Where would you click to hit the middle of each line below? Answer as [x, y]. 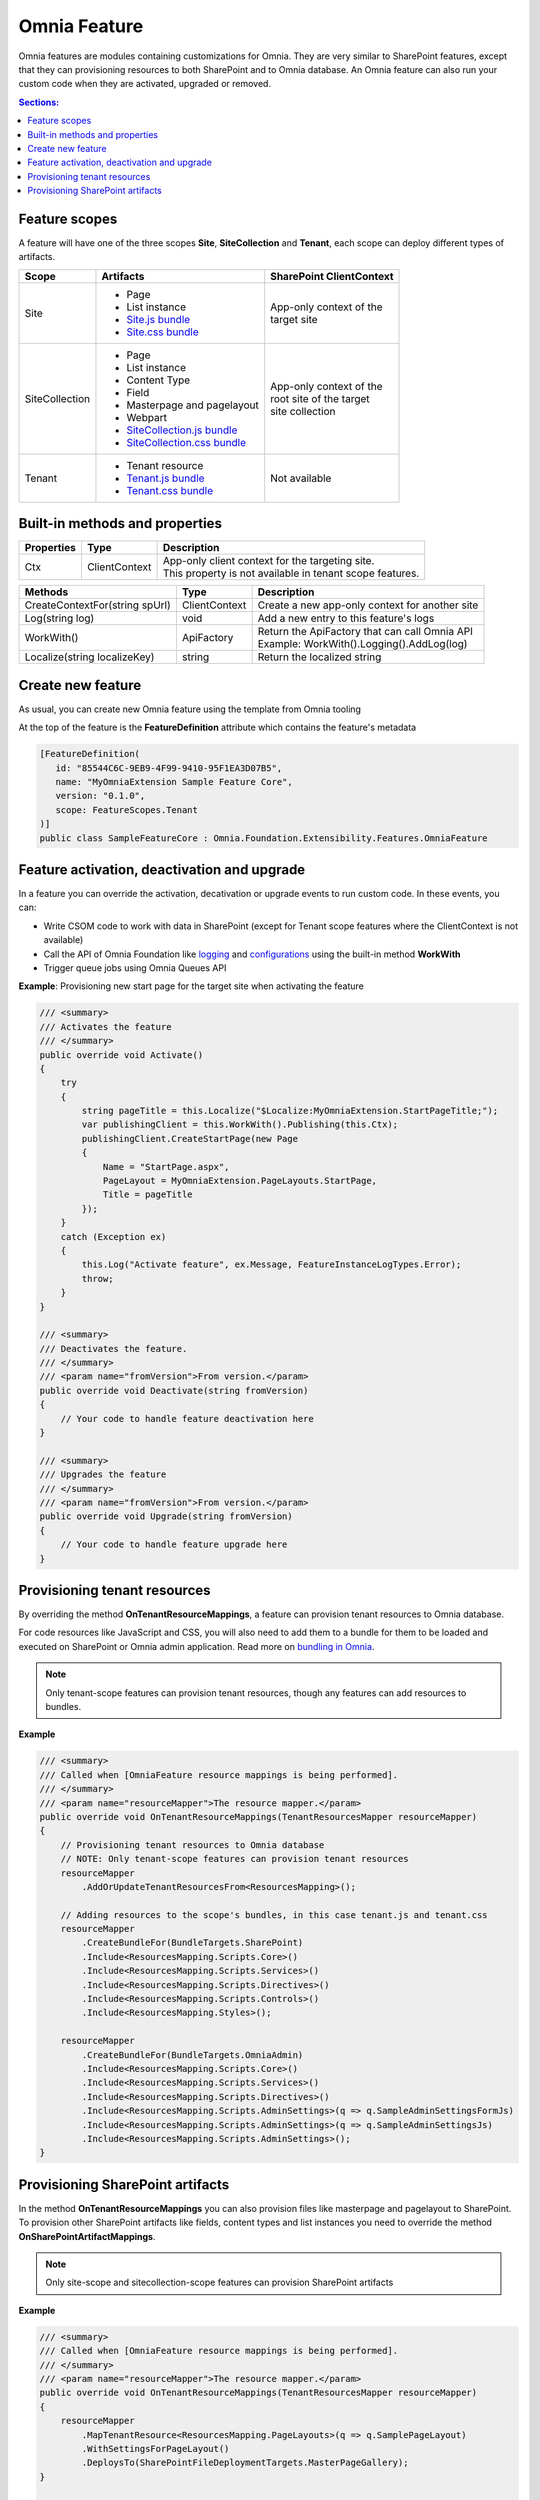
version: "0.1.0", [100, 796]
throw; [97, 1278]
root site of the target [320, 398]
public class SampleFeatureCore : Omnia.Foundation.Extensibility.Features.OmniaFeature [264, 838]
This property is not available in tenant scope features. [291, 573]
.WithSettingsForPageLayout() [155, 2448]
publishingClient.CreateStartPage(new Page [190, 1138]
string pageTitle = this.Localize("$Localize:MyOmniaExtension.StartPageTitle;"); [290, 1111]
